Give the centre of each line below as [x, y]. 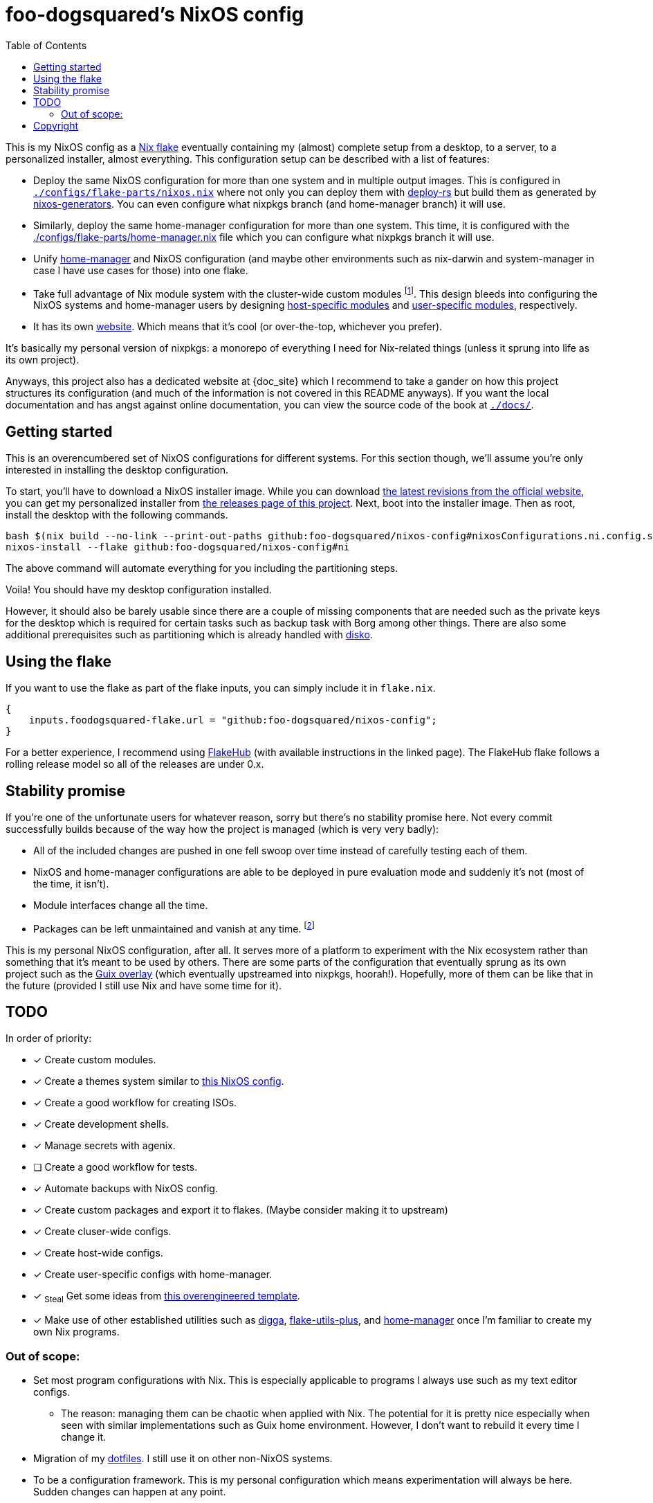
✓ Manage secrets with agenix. [104, 1146]
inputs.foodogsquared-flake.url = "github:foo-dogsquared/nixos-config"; [233, 720]
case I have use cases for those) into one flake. [141, 270]
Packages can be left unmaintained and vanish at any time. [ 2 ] [174, 927]
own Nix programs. [76, 1332]
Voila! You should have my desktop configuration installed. [139, 590]
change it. [84, 1437]
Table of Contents [46, 45]
